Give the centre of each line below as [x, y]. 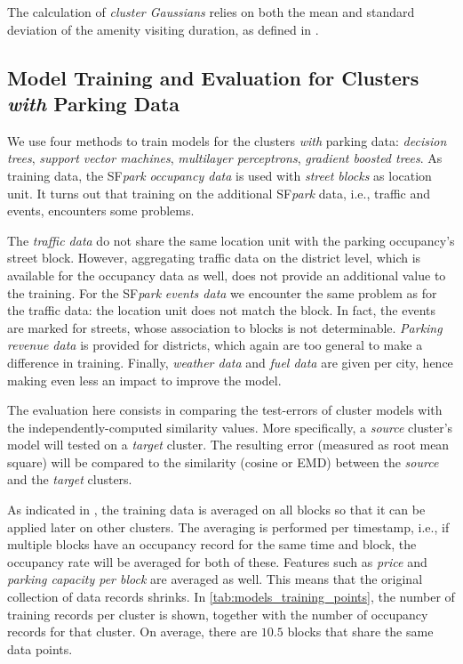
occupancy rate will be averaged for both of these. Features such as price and [217, 561]
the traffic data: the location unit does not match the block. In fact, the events [222, 310]
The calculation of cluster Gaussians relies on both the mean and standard [211, 12]
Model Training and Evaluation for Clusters [213, 77]
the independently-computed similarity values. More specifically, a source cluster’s [230, 427]
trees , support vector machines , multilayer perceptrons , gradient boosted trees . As [225, 158]
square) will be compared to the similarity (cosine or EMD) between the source [223, 462]
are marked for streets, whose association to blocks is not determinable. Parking [225, 327]
